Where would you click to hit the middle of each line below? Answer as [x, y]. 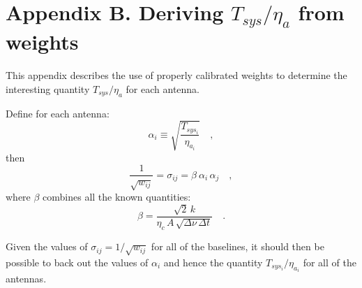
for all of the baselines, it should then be [237, 246]
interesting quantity [48, 88]
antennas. [26, 279]
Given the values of [47, 246]
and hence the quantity [213, 262]
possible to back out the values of [77, 262]
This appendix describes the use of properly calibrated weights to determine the [176, 75]
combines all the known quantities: [117, 197]
